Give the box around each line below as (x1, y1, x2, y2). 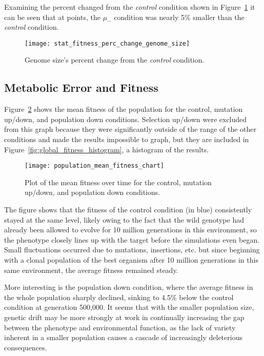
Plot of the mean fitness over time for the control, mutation (25, 176, 212, 187)
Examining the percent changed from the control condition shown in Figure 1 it (4, 2, 255, 12)
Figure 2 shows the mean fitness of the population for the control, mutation (4, 104, 243, 114)
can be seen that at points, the (4, 11, 100, 22)
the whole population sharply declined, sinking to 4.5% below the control (4, 291, 234, 302)
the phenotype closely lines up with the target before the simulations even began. (4, 234, 260, 245)
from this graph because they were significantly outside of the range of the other (4, 124, 257, 134)
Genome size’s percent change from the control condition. (25, 54, 205, 65)
